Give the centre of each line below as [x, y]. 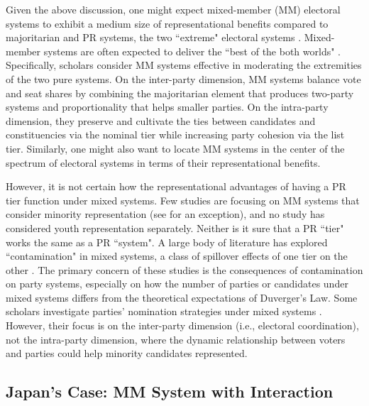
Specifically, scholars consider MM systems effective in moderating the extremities [184, 65]
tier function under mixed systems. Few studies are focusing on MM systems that [183, 200]
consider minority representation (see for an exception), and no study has [165, 214]
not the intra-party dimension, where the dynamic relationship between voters [176, 339]
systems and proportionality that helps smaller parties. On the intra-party [167, 107]
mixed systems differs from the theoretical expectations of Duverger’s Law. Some [182, 297]
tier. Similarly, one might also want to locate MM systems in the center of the [175, 148]
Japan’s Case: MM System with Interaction [170, 391]
